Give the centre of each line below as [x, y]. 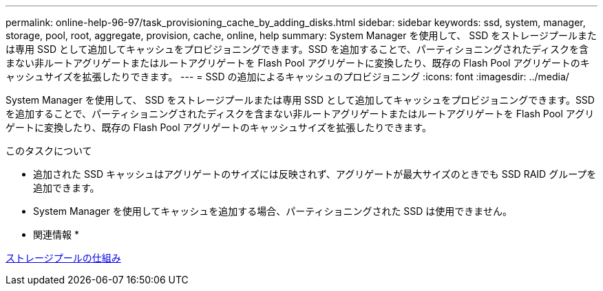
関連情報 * [56, 234]
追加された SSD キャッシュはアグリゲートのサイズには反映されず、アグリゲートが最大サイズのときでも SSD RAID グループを [315, 174]
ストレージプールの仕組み [63, 258]
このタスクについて [49, 151]
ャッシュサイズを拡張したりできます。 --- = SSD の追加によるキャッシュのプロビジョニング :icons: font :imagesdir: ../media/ [287, 77]
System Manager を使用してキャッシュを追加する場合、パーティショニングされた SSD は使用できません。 [273, 211]
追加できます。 [66, 188]
